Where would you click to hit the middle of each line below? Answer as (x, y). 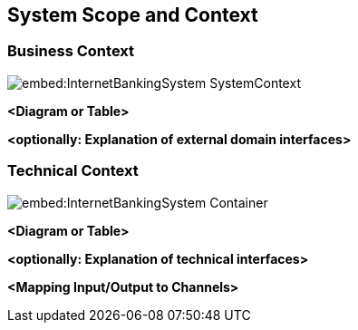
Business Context (71, 51)
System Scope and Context (133, 15)
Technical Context (73, 171)
